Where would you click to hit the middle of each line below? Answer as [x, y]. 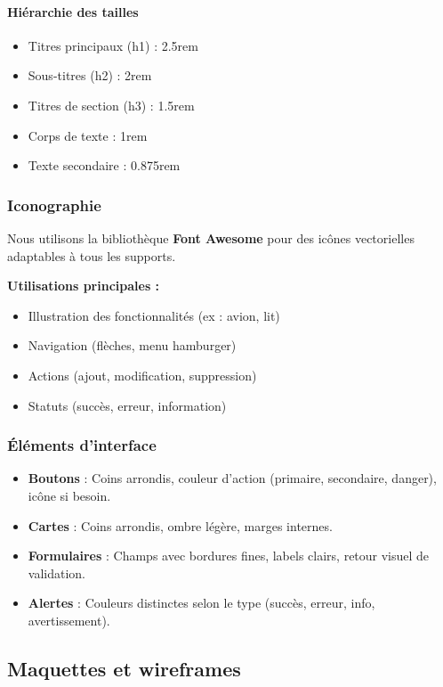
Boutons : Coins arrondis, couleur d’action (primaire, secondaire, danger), [232, 478]
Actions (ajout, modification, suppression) [142, 375]
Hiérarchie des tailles [73, 11]
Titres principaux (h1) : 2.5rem [113, 45]
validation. [56, 572]
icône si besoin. [69, 495]
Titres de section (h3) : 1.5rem [111, 105]
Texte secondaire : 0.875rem [104, 165]
